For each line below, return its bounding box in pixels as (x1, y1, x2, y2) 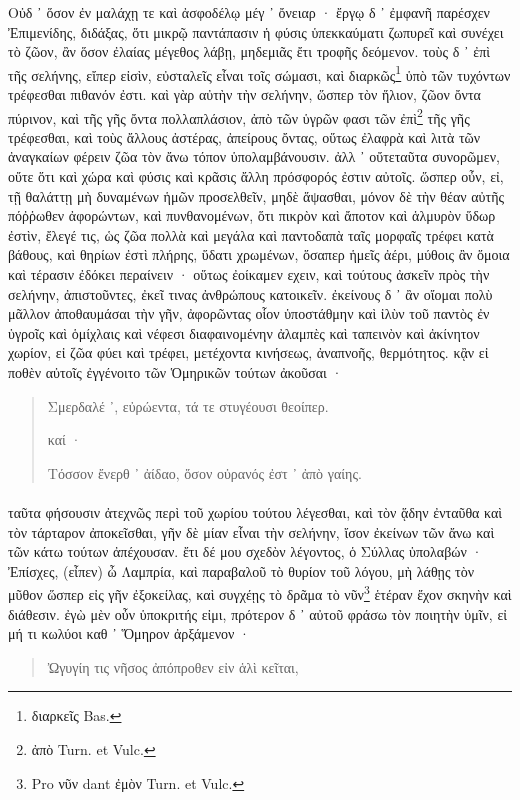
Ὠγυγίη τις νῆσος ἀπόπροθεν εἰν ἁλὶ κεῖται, (47, 656, 299, 677)
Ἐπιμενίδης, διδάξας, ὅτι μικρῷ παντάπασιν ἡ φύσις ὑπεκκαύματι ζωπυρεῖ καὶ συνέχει (8, 21, 504, 42)
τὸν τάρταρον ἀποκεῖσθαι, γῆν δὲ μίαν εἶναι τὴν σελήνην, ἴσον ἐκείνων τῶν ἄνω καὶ (8, 521, 495, 542)
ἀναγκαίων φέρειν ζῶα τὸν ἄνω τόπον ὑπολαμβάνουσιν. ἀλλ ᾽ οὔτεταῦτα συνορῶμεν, (8, 146, 500, 167)
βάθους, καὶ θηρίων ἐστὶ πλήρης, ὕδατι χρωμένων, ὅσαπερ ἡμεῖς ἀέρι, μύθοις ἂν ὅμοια (8, 244, 510, 265)
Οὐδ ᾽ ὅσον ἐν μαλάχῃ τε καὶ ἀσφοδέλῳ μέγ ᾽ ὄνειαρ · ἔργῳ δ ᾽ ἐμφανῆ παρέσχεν (8, 2, 490, 22)
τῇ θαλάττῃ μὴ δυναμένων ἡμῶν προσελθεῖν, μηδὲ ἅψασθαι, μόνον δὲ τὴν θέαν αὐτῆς (8, 185, 505, 206)
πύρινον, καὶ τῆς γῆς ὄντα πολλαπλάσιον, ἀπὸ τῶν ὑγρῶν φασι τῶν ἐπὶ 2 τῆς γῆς (8, 104, 470, 128)
